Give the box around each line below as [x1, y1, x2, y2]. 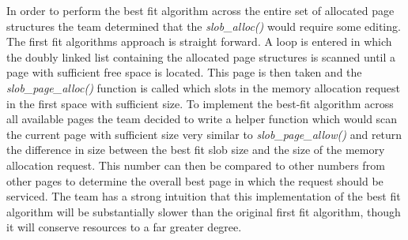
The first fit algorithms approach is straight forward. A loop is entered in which [6, 33, 392, 50]
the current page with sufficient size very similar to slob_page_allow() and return [6, 126, 402, 142]
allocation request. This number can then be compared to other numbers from [6, 156, 385, 173]
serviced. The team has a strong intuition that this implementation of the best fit [6, 188, 401, 204]
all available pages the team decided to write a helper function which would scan [6, 111, 398, 127]
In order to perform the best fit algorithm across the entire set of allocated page [6, 2, 395, 18]
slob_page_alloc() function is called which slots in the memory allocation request [6, 79, 401, 96]
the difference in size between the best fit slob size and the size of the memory [6, 141, 385, 158]
